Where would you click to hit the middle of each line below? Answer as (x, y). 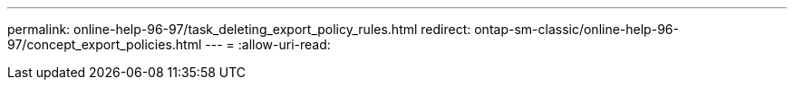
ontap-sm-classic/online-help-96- (576, 29)
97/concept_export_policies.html (105, 44)
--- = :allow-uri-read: (268, 44)
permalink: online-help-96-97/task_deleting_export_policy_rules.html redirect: (239, 29)
